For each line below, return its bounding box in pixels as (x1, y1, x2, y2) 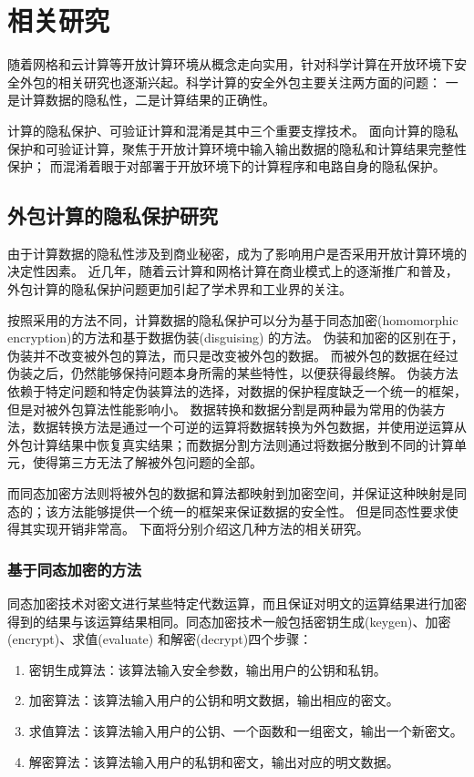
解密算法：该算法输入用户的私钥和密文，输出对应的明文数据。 (28, 751, 399, 771)
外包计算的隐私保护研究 (7, 201, 218, 230)
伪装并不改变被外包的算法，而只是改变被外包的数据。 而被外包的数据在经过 (7, 345, 459, 364)
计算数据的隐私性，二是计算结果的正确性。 (19, 90, 275, 109)
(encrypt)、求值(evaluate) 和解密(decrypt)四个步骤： (7, 629, 313, 649)
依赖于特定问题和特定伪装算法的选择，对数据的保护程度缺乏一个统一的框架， (7, 382, 467, 401)
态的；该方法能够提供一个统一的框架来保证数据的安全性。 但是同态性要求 (7, 501, 446, 520)
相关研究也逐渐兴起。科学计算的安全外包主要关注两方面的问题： (57, 72, 441, 91)
